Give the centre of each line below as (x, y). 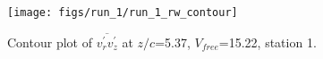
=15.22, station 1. (268, 42)
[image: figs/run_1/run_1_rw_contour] (123, 13)
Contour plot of (50, 42)
